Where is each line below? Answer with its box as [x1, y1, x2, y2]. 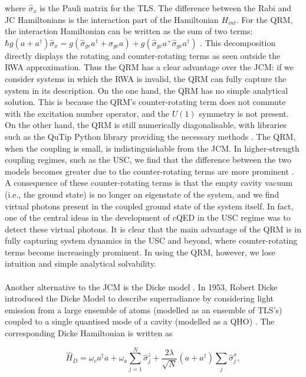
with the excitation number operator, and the [5, 107, 169, 119]
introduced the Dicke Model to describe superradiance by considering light [5, 292, 274, 304]
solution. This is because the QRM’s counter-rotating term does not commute [5, 96, 286, 108]
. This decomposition [200, 36, 276, 48]
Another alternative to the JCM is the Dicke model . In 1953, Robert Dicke [5, 280, 278, 293]
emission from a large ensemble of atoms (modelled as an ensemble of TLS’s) [5, 303, 282, 316]
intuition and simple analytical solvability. [5, 257, 156, 270]
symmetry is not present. [199, 107, 289, 119]
